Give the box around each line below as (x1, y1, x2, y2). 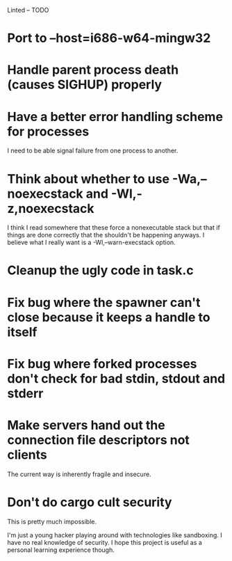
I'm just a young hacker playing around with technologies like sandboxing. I (7, 530, 222, 539)
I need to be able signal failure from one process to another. (7, 146, 179, 155)
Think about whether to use (7, 171, 170, 187)
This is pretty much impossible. (7, 517, 97, 526)
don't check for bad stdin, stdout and (7, 370, 226, 386)
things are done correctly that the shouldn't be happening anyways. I (7, 231, 205, 239)
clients (7, 447, 47, 462)
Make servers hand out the (7, 418, 165, 433)
